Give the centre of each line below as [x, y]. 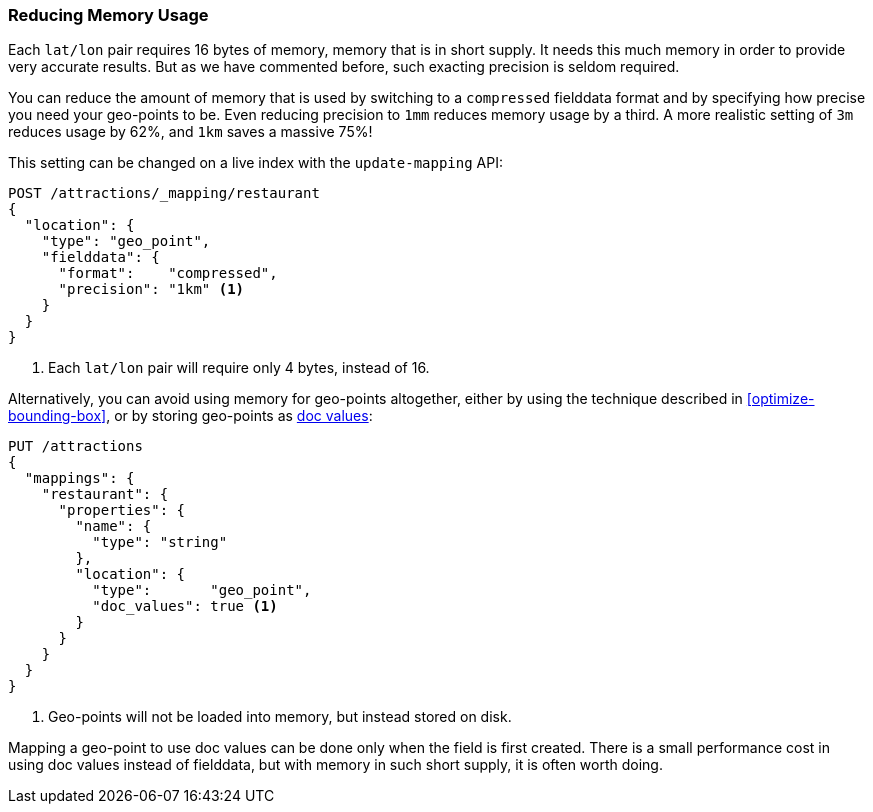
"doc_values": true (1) [185, 606]
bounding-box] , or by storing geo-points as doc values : [190, 416]
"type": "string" [160, 542]
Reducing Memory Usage [108, 15]
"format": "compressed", [168, 273]
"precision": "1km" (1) [151, 289]
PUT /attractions [75, 446]
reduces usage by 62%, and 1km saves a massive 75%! [190, 132]
